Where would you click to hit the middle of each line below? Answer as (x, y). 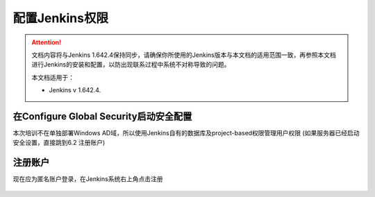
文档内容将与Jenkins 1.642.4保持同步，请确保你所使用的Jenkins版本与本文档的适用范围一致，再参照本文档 (184, 55)
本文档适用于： (53, 77)
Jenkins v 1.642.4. (75, 90)
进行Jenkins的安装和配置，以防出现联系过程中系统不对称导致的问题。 (131, 65)
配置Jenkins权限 (61, 18)
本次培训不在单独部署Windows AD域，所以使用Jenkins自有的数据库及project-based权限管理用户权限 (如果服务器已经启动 (186, 133)
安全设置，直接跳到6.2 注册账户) (59, 143)
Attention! (47, 42)
